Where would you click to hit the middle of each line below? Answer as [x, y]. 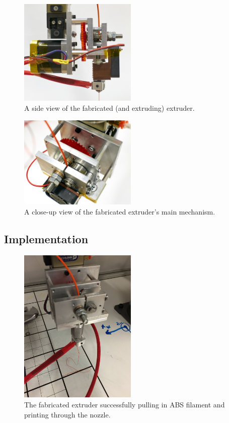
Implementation [46, 238]
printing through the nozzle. [67, 414]
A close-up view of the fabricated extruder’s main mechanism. [120, 211]
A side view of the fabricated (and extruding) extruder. [109, 108]
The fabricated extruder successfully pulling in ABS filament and [125, 404]
